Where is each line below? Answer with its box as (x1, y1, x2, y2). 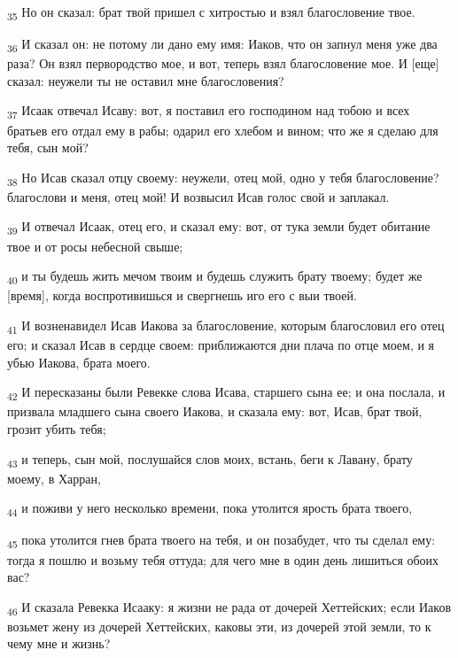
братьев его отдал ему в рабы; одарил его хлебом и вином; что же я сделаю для (7, 120, 439, 139)
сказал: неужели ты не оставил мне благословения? (7, 71, 284, 89)
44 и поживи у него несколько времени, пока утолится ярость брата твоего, (7, 499, 413, 520)
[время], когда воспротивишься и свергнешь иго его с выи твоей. (7, 286, 357, 305)
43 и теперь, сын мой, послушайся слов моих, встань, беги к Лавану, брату (7, 449, 413, 470)
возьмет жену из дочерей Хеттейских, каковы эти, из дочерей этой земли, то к (7, 616, 431, 635)
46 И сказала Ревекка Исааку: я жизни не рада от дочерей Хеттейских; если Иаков (7, 597, 452, 618)
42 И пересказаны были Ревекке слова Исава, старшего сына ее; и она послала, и (7, 383, 446, 404)
